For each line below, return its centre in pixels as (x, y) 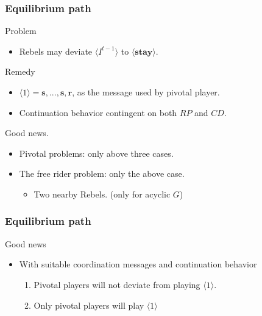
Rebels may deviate (56, 51)
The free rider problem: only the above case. (102, 173)
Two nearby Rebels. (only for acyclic (102, 194)
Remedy (20, 71)
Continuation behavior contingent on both (98, 112)
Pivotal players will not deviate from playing (117, 284)
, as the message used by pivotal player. (146, 92)
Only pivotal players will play (89, 305)
